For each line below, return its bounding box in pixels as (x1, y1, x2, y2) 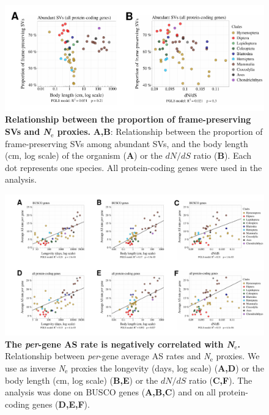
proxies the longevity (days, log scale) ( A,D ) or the (70, 362, 264, 375)
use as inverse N (5, 362, 65, 375)
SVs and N (5, 125, 51, 138)
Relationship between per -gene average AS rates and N (5, 349, 210, 362)
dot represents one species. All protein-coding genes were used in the (5, 161, 262, 173)
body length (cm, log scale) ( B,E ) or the (5, 373, 158, 386)
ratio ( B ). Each (193, 149, 252, 162)
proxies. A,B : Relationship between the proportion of (57, 125, 263, 138)
